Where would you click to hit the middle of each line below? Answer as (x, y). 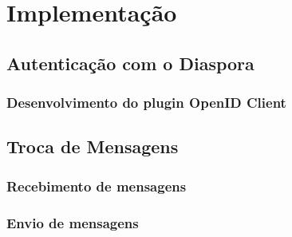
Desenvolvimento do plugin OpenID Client (146, 103)
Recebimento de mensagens (97, 186)
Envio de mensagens (73, 222)
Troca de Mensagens (93, 146)
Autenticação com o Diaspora (130, 63)
